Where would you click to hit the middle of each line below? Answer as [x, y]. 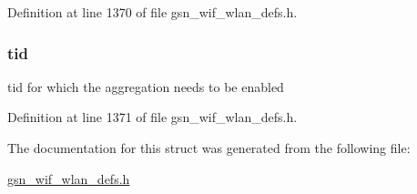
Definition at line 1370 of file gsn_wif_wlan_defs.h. [153, 12]
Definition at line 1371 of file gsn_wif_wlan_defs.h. [153, 117]
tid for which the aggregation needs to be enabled [146, 86]
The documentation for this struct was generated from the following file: [209, 148]
